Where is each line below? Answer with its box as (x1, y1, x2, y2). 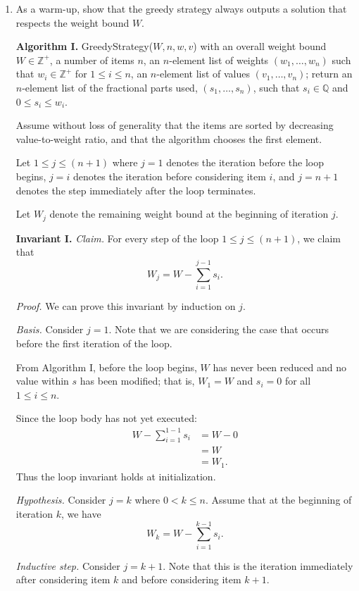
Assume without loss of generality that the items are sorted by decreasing (15, 118, 334, 132)
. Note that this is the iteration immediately (163, 558, 353, 573)
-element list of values (156, 66, 250, 81)
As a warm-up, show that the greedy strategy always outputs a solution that (15, 1, 347, 15)
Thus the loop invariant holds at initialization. (15, 468, 216, 483)
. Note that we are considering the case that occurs (108, 322, 329, 337)
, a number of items (49, 52, 134, 67)
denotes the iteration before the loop (166, 155, 324, 170)
